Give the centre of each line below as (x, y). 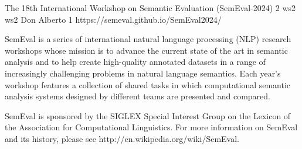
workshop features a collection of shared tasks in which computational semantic (148, 84)
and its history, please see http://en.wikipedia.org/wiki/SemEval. (122, 138)
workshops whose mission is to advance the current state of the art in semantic (146, 50)
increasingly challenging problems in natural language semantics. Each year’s (143, 73)
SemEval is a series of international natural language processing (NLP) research (148, 39)
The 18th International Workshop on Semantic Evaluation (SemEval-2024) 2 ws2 (150, 8)
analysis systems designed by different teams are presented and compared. (138, 96)
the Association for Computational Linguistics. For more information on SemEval (151, 127)
